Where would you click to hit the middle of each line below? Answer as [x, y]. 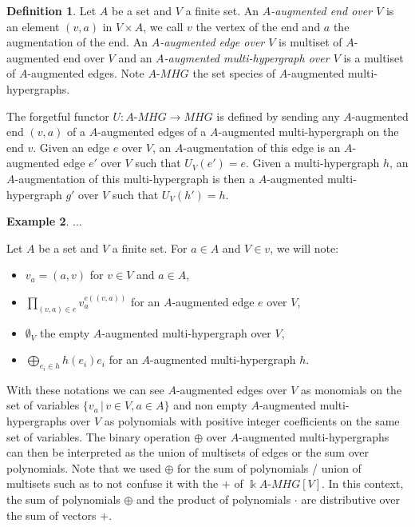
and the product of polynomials [214, 499]
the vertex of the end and [258, 26]
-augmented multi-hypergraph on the [308, 132]
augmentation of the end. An [77, 42]
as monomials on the [351, 389]
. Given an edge [71, 147]
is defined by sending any [278, 116]
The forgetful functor [58, 116]
